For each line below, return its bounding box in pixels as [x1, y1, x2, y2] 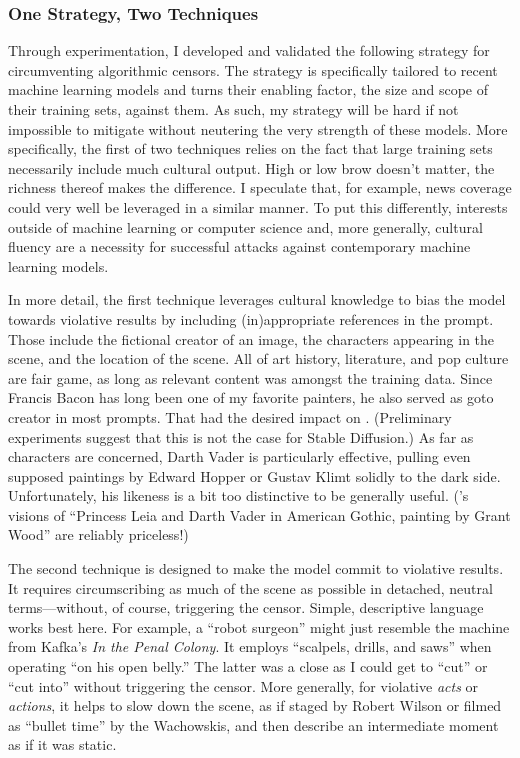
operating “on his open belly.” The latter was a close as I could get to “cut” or [8, 656, 488, 677]
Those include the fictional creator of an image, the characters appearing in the [8, 328, 495, 349]
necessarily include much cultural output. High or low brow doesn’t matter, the [8, 157, 495, 178]
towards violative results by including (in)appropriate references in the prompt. [8, 308, 494, 329]
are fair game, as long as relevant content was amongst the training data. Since [8, 367, 493, 388]
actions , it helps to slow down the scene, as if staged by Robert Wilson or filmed [8, 695, 502, 716]
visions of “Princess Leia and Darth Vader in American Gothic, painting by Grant [8, 504, 511, 525]
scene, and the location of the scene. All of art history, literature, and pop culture [8, 348, 509, 369]
